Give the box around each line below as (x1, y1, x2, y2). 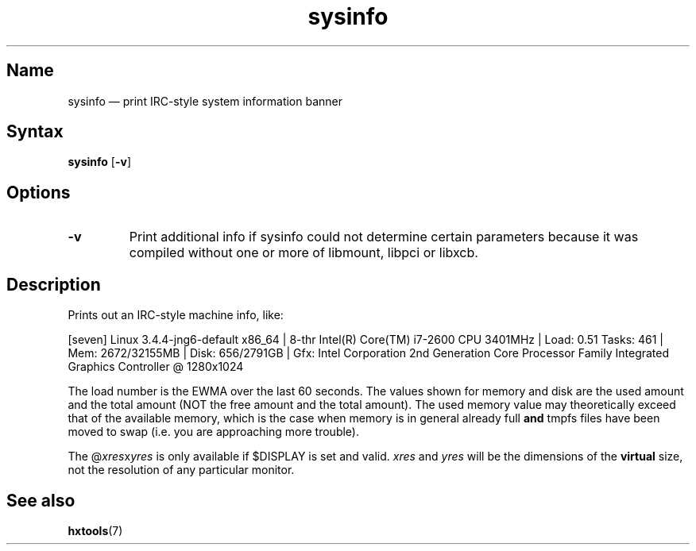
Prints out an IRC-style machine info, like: (68, 308, 284, 322)
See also (6, 490, 75, 511)
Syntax (6, 121, 64, 142)
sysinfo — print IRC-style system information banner (68, 94, 343, 108)
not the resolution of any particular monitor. (68, 463, 295, 477)
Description (6, 274, 101, 295)
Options (6, 182, 71, 202)
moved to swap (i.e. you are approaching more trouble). (68, 425, 359, 439)
